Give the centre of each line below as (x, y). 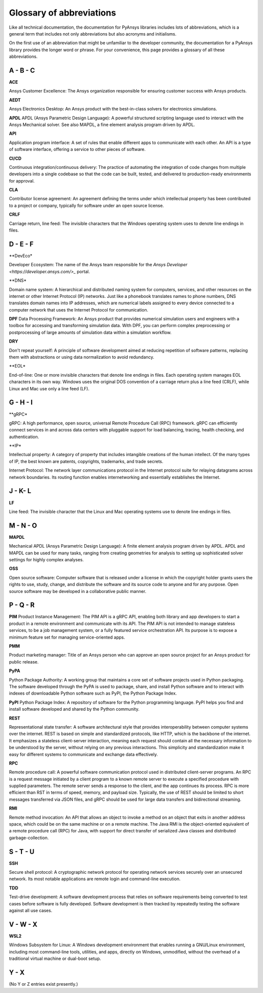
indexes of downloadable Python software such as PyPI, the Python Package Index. (93, 693)
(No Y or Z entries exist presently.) (43, 984)
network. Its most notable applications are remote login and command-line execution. (95, 879)
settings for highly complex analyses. (46, 560)
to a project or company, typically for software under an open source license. (86, 205)
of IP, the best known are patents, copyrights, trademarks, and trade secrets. (86, 461)
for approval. (22, 181)
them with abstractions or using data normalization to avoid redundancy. (82, 357)
